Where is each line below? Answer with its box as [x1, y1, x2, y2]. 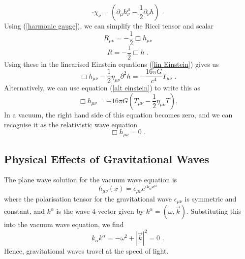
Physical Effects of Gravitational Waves [4, 151, 209, 166]
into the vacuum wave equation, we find [4, 219, 124, 230]
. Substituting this [186, 206, 242, 216]
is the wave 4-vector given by [56, 206, 144, 216]
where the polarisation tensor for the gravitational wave [4, 193, 172, 203]
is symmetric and [184, 193, 237, 203]
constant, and [4, 206, 45, 216]
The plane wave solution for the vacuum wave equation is [4, 174, 177, 184]
